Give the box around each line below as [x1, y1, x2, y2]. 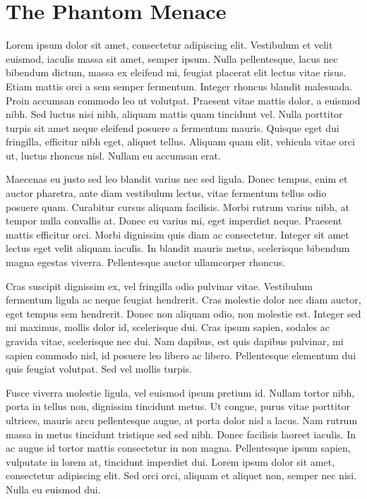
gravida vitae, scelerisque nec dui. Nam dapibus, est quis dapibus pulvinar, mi [6, 334, 344, 348]
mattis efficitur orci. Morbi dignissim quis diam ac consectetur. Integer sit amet [6, 227, 349, 241]
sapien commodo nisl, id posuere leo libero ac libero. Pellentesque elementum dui [6, 347, 356, 362]
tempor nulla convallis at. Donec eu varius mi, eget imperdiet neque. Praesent [6, 213, 342, 228]
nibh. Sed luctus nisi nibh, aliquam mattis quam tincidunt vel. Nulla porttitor [6, 107, 343, 121]
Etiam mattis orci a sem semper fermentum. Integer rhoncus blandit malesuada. [6, 78, 353, 93]
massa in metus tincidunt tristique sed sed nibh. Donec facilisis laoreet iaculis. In [6, 426, 356, 441]
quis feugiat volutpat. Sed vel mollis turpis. [6, 361, 192, 376]
